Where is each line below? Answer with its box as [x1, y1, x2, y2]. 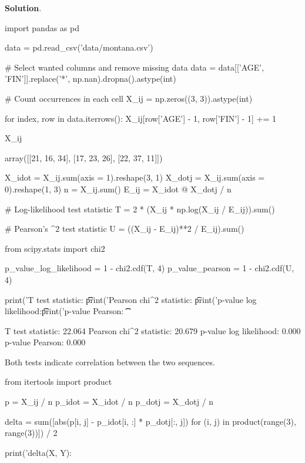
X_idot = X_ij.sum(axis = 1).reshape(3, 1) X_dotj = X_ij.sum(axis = [5, 171, 265, 184]
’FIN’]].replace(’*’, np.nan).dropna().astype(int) [5, 72, 176, 85]
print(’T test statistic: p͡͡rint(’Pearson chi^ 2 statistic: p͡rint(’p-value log [5, 293, 257, 305]
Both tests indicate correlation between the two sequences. [5, 355, 215, 368]
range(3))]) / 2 [5, 427, 58, 439]
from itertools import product [5, 375, 112, 388]
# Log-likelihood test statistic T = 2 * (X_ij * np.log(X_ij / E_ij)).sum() [5, 202, 275, 215]
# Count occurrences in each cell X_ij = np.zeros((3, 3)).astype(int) [5, 92, 253, 104]
